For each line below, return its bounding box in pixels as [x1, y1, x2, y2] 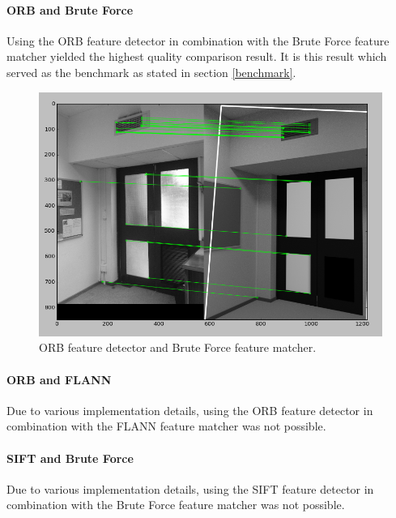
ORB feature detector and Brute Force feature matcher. [39, 339, 317, 356]
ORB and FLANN [6, 370, 112, 387]
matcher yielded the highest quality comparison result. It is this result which [6, 48, 387, 65]
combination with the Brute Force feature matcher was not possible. [6, 496, 345, 513]
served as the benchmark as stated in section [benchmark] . [6, 63, 296, 80]
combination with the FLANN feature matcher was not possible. [6, 417, 326, 435]
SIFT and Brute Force [6, 449, 134, 466]
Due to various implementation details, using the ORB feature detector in [6, 401, 373, 418]
